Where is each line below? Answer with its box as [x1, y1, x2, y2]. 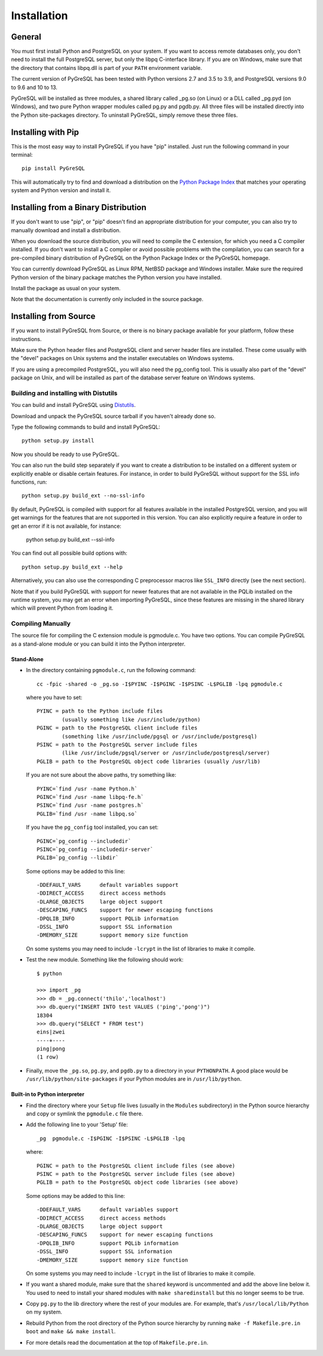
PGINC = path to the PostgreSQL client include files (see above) [36, 1162, 236, 1169]
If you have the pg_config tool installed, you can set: [26, 823, 159, 831]
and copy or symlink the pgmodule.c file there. [26, 1110, 144, 1117]
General [11, 32, 42, 42]
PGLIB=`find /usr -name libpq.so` [36, 810, 138, 817]
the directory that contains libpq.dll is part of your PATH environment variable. [11, 64, 203, 71]
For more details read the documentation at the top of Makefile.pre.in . [26, 1339, 209, 1346]
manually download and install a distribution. [11, 226, 121, 233]
